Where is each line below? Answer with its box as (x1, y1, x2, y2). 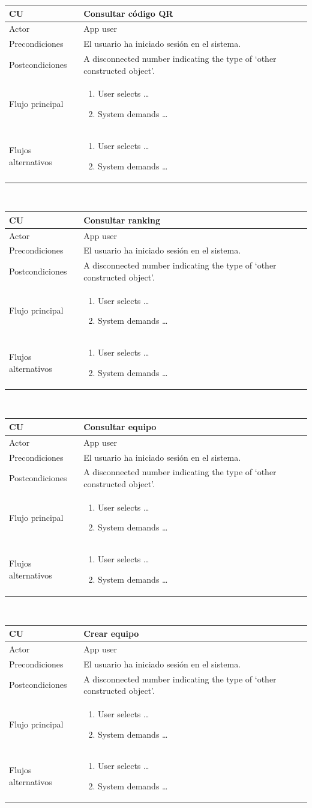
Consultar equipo (83, 420, 157, 433)
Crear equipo (83, 627, 139, 640)
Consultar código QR (83, 7, 173, 19)
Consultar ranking (83, 213, 161, 226)
